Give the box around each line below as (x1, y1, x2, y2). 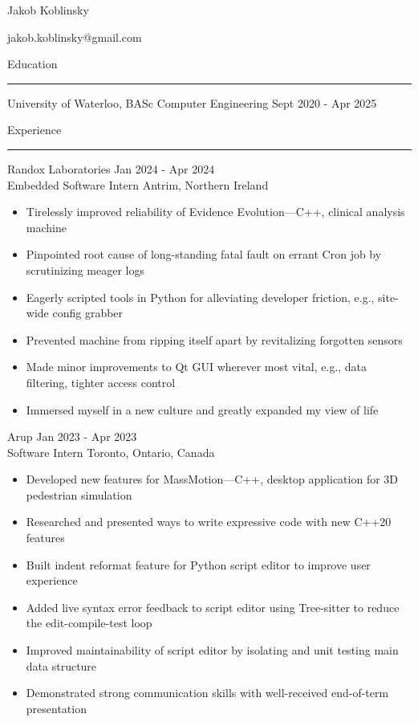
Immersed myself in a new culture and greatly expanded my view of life (26, 401, 379, 418)
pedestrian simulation (26, 486, 132, 503)
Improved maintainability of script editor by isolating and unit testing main (26, 642, 399, 659)
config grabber (52, 304, 124, 321)
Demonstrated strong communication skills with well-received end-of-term (26, 684, 389, 701)
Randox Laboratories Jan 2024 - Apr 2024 (7, 160, 215, 177)
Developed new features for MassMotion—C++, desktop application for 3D (26, 471, 399, 487)
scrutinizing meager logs (26, 261, 145, 278)
